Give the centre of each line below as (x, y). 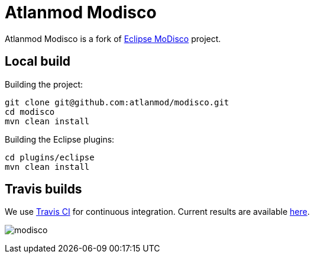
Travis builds (43, 189)
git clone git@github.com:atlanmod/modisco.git (117, 102)
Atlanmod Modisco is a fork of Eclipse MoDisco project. (113, 38)
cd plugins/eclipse (50, 157)
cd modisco (30, 112)
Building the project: (44, 84)
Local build (38, 62)
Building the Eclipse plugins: (60, 139)
